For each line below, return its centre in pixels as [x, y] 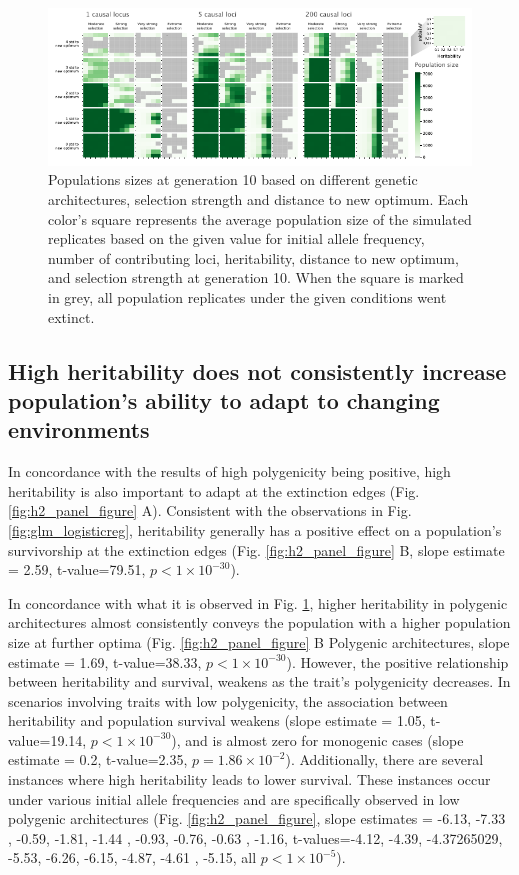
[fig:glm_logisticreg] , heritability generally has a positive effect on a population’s [255, 529]
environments [79, 429]
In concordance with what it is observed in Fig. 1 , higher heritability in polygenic [258, 602]
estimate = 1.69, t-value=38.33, [105, 661]
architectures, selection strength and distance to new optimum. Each [258, 199]
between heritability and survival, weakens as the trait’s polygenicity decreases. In [259, 681]
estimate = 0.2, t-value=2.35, [98, 759]
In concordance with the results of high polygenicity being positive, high [229, 471]
